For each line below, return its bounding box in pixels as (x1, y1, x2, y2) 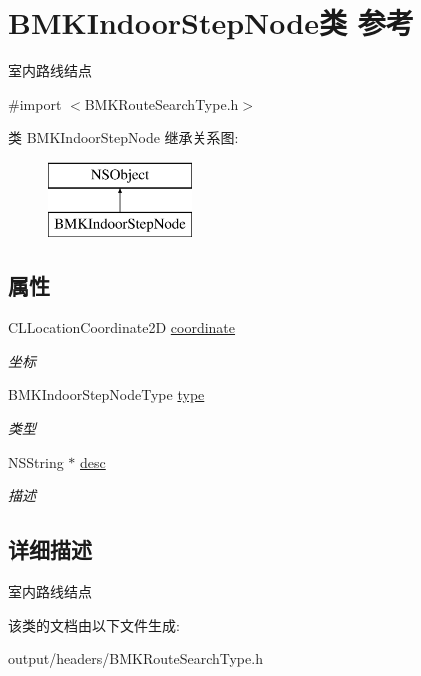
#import (8, 93, 62, 114)
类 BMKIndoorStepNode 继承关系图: (8, 127, 239, 148)
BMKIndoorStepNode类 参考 (8, 2, 414, 43)
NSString (8, 451, 64, 472)
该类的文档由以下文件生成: (8, 614, 180, 635)
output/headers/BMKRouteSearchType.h (8, 648, 263, 669)
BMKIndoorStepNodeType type (8, 384, 205, 405)
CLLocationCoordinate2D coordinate (8, 317, 236, 338)
